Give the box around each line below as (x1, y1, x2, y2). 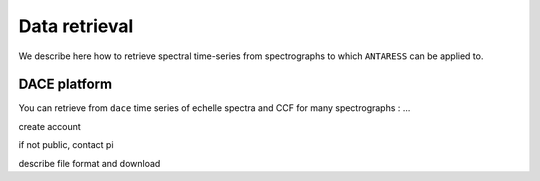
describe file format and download (18, 157, 161, 169)
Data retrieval (18, 15, 134, 37)
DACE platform (18, 76, 113, 93)
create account (18, 120, 82, 132)
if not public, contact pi (18, 139, 114, 151)
